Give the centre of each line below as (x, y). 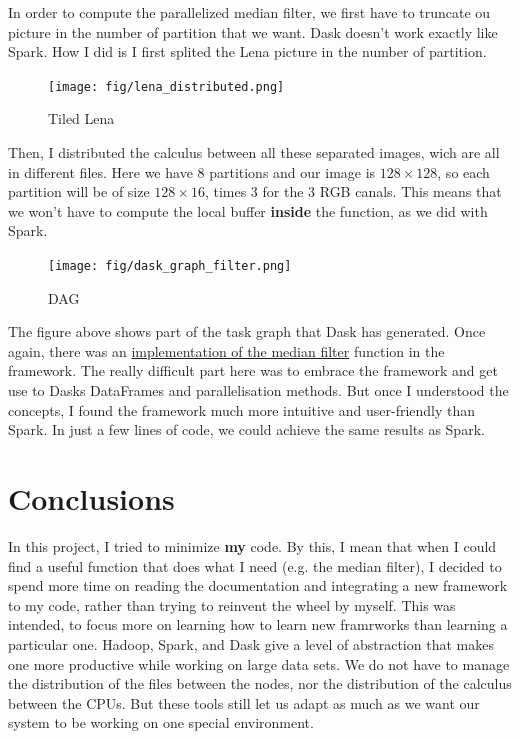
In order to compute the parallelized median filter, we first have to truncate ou (249, 12)
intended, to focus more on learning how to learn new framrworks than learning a (258, 624)
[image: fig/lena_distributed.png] (166, 86)
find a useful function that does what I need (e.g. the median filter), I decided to (255, 565)
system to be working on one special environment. (161, 722)
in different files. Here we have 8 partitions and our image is (192, 171)
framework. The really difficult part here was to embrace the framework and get (253, 370)
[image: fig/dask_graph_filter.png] (170, 266)
